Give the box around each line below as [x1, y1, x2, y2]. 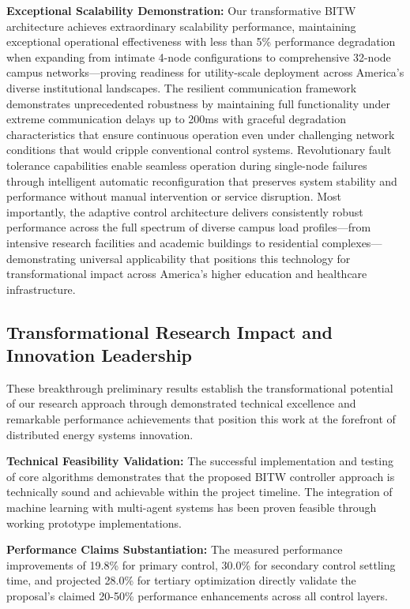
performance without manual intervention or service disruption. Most [6, 188, 342, 205]
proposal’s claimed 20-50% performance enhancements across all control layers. [6, 588, 388, 603]
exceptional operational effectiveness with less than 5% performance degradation [6, 33, 396, 50]
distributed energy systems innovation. [6, 426, 194, 442]
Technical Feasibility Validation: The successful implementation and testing [6, 453, 393, 469]
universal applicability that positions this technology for [79, 250, 351, 266]
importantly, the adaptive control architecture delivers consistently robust [6, 203, 363, 220]
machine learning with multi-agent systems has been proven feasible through [6, 499, 377, 516]
